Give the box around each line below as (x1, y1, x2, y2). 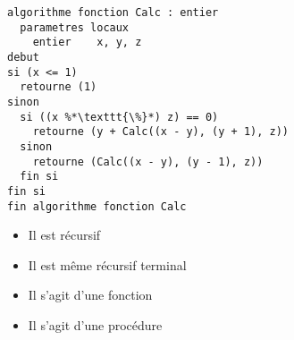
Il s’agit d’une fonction (28, 285, 153, 304)
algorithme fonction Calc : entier (7, 6, 219, 19)
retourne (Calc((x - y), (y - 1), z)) (32, 155, 264, 168)
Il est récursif (28, 225, 101, 244)
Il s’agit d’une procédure (28, 315, 163, 334)
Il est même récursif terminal (28, 255, 187, 274)
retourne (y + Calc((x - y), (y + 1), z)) (32, 125, 289, 139)
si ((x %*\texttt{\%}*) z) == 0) (20, 110, 219, 123)
